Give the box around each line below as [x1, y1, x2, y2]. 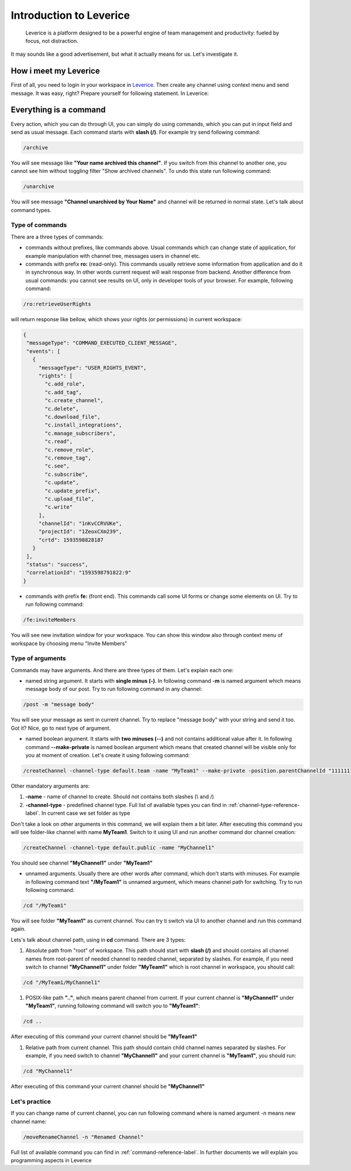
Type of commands [11, 221, 67, 229]
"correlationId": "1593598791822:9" [26, 569, 132, 576]
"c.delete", [44, 405, 79, 412]
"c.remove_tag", [44, 454, 92, 461]
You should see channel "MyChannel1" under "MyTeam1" [11, 859, 153, 866]
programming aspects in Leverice [11, 1156, 92, 1163]
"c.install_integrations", [44, 422, 122, 428]
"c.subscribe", [44, 471, 88, 478]
